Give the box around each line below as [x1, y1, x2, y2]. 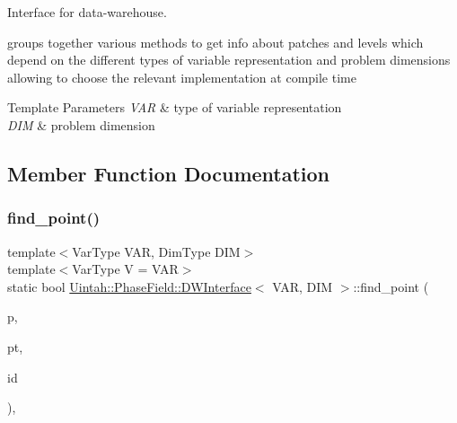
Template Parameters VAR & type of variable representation [7, 98, 342, 117]
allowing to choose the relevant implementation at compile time [7, 67, 356, 86]
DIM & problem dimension [7, 115, 155, 134]
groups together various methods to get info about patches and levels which [7, 32, 424, 51]
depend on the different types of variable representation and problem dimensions [7, 50, 451, 69]
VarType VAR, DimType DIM [72, 242, 241, 260]
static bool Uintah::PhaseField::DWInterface [7, 277, 251, 295]
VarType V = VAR [72, 260, 179, 278]
